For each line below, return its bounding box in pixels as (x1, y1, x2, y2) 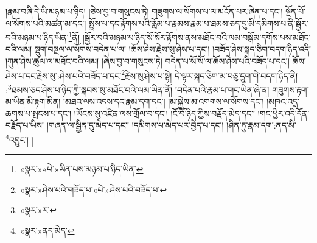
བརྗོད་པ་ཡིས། (5, 119, 44, 132)
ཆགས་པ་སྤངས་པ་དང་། (5, 107, 72, 119)
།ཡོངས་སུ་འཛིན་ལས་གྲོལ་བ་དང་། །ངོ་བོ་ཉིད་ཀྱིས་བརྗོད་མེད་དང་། (74, 107, 256, 119)
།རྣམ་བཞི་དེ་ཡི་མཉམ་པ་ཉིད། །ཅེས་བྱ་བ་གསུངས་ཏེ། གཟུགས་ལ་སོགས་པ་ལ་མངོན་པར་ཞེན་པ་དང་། (5, 5, 283, 17)
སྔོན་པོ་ (285, 5, 306, 17)
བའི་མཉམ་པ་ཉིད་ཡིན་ (5, 30, 69, 43)
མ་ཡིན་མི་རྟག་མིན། (5, 95, 61, 108)
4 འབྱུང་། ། (5, 131, 33, 146)
